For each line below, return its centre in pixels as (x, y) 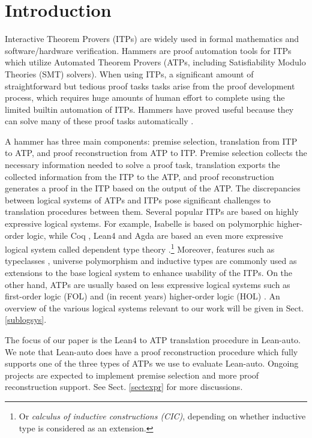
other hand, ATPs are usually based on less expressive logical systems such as (148, 284)
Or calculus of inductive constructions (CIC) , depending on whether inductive (162, 416)
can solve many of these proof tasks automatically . (99, 121)
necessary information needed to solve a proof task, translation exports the (142, 165)
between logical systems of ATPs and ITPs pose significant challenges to (138, 199)
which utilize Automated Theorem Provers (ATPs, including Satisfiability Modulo (155, 62)
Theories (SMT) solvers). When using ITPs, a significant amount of (129, 73)
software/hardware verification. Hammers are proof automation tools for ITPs (148, 50)
